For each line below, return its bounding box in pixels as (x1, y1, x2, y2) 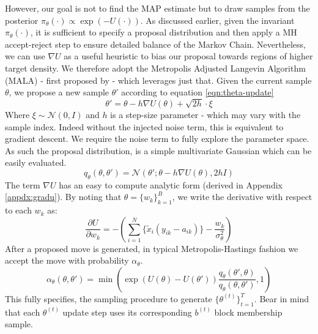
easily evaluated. (5, 156, 67, 169)
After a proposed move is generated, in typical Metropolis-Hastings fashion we (5, 242, 298, 254)
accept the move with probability (5, 254, 129, 267)
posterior (5, 13, 39, 26)
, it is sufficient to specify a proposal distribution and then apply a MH (30, 26, 297, 39)
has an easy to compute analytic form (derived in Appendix (59, 178, 283, 191)
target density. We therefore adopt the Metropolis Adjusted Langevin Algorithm (5, 61, 306, 74)
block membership (214, 305, 283, 318)
